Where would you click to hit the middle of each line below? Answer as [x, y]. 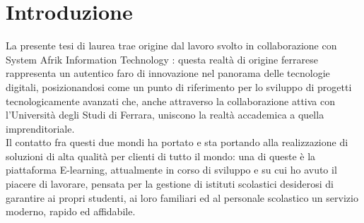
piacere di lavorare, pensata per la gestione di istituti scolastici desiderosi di [170, 184]
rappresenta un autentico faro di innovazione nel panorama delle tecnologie [168, 73]
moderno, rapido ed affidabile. [71, 211]
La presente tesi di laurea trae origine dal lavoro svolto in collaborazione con [171, 46]
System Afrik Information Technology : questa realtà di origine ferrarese [162, 59]
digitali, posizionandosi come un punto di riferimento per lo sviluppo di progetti [179, 86]
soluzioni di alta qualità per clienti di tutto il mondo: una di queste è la [161, 156]
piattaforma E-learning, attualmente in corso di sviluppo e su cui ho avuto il [171, 170]
